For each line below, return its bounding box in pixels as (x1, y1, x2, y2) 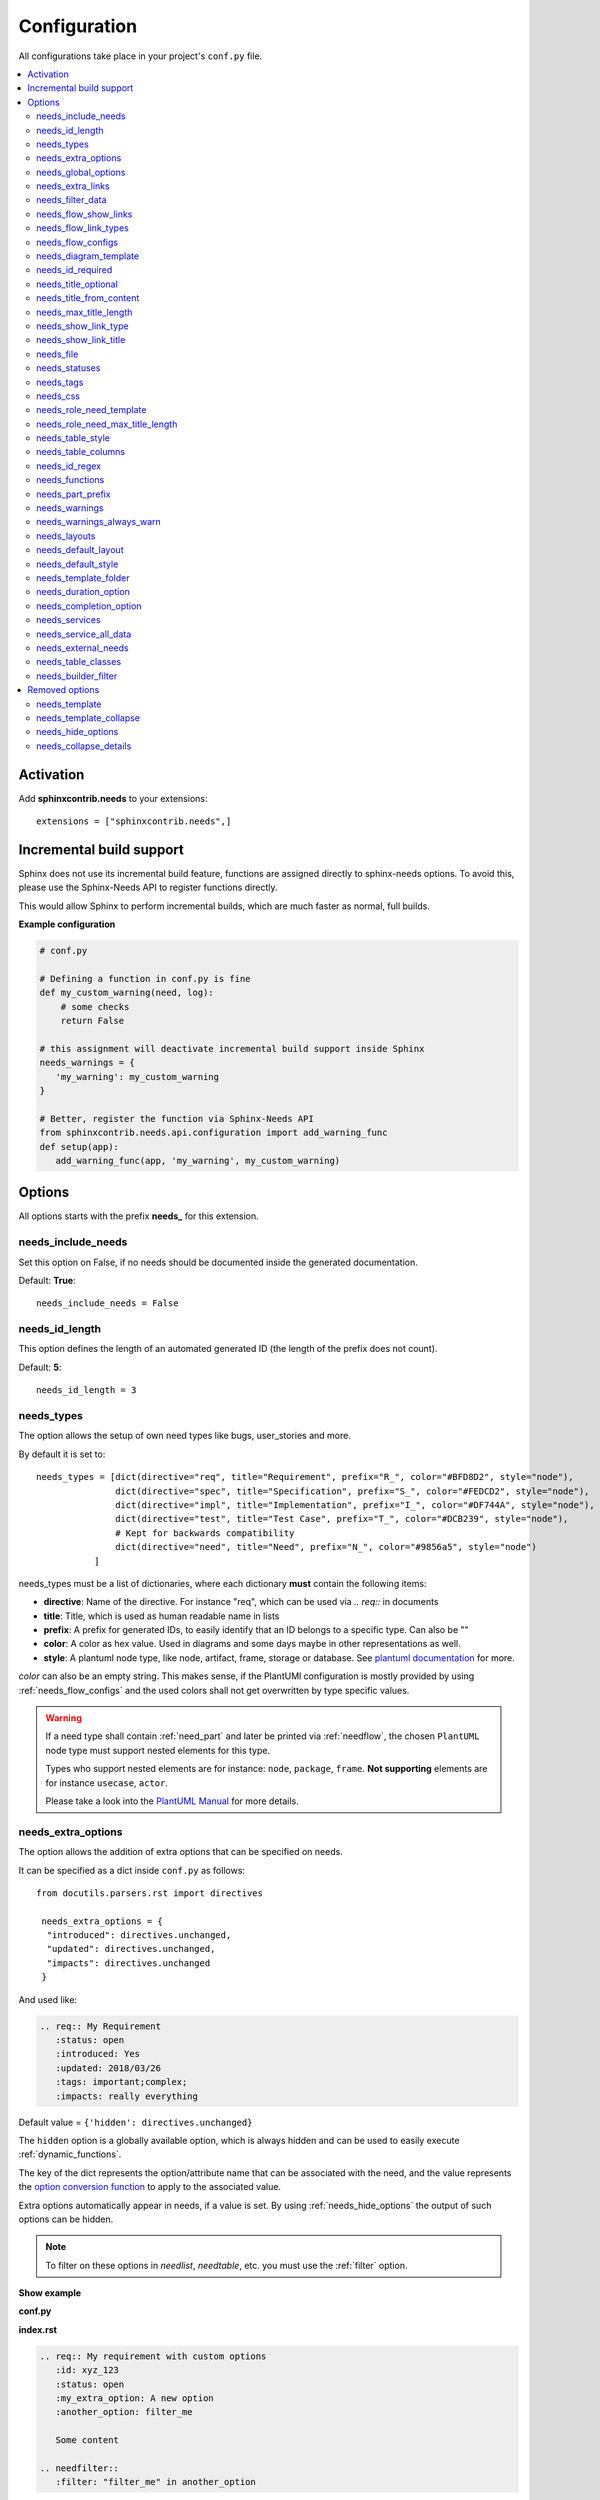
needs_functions (36, 474, 105, 486)
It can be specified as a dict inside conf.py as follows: (18, 1864, 245, 1876)
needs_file (36, 348, 79, 360)
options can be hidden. (18, 2213, 114, 2225)
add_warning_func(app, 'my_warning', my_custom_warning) (55, 1155, 341, 1166)
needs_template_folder (36, 572, 130, 584)
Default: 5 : (18, 1361, 62, 1373)
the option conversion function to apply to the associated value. (18, 2181, 282, 2193)
